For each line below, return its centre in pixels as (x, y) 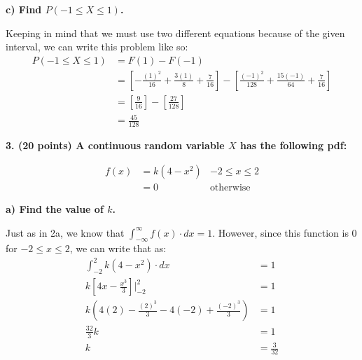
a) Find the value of (55, 208)
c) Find (24, 9)
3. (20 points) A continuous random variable (115, 145)
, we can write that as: (118, 248)
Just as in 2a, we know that (65, 232)
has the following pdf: (294, 145)
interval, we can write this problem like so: (97, 47)
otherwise (230, 187)
